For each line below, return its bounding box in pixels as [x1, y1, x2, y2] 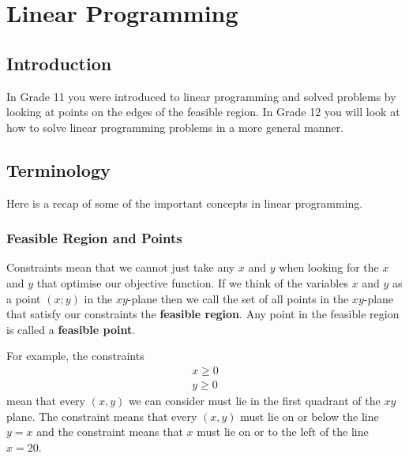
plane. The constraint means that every [6, 407, 197, 424]
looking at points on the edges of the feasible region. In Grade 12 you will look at [6, 103, 400, 120]
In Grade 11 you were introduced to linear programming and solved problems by [6, 88, 396, 104]
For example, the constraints [6, 347, 144, 364]
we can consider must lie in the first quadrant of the [128, 392, 381, 408]
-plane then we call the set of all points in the [127, 290, 349, 306]
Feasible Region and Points [6, 228, 182, 248]
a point [6, 290, 41, 306]
